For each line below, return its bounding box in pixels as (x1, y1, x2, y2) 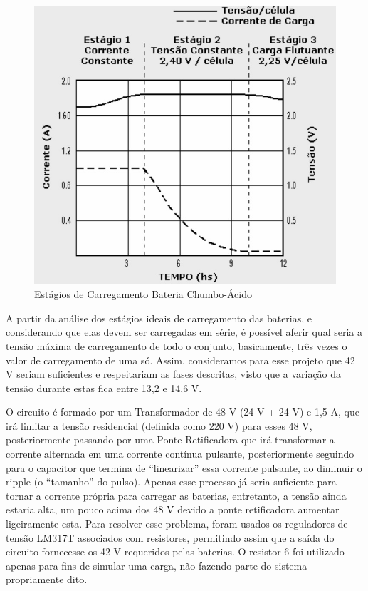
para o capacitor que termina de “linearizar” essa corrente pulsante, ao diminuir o (6, 460, 362, 475)
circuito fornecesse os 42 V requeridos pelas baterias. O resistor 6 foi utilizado (6, 544, 345, 559)
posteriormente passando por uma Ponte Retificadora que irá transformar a (6, 432, 335, 447)
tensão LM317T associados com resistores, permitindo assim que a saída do (6, 530, 335, 545)
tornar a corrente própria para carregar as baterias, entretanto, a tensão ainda (6, 488, 347, 503)
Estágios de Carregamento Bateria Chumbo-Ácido (34, 287, 252, 302)
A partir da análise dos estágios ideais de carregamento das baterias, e (6, 310, 312, 325)
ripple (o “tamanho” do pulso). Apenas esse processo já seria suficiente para (6, 474, 337, 489)
